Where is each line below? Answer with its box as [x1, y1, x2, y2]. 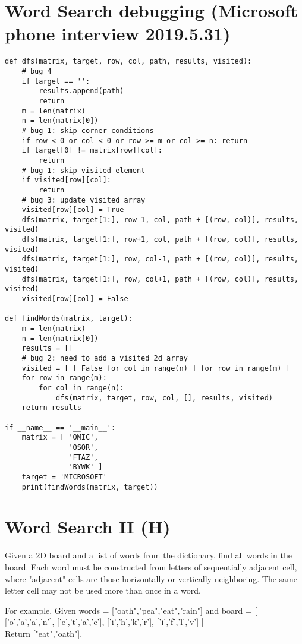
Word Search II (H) [5, 514, 171, 539]
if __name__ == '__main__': [5, 423, 116, 432]
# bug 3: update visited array [21, 195, 146, 204]
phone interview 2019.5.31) [5, 21, 231, 46]
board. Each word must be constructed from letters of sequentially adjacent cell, [5, 560, 297, 573]
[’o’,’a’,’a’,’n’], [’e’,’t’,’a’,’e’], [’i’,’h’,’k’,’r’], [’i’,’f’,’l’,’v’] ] [5, 615, 204, 628]
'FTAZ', [68, 453, 99, 462]
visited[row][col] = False [21, 295, 128, 304]
